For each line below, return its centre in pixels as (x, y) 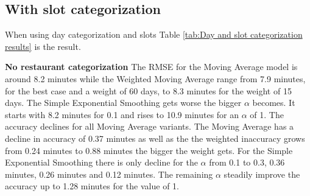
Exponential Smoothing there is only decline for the (101, 162)
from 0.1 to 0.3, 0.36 (247, 162)
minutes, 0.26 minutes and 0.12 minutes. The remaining (109, 174)
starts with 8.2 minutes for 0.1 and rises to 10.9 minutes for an (122, 114)
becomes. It (274, 103)
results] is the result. (43, 46)
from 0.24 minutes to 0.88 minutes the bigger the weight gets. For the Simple (149, 150)
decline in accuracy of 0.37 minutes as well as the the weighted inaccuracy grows (155, 138)
